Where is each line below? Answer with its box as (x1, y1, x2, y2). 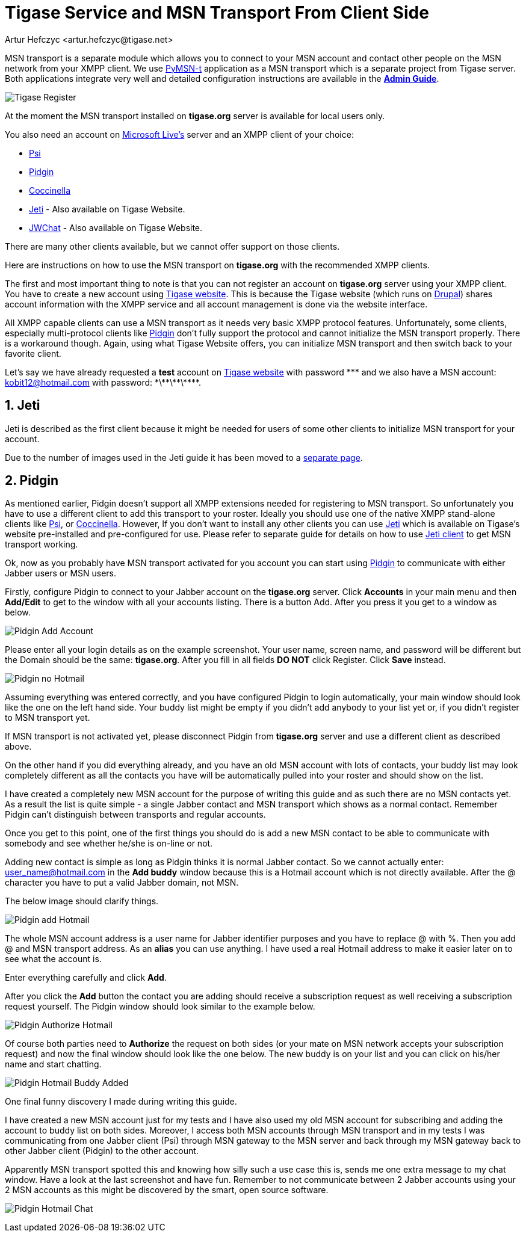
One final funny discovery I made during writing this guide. (5, 1096, 237, 1107)
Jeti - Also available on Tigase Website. (29, 203, 185, 214)
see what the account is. (5, 954, 102, 964)
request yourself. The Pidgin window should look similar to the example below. (5, 1001, 315, 1012)
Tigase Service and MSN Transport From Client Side (5, 2, 429, 23)
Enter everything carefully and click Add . (5, 972, 167, 983)
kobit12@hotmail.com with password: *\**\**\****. (5, 377, 202, 387)
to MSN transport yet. (5, 712, 90, 723)
